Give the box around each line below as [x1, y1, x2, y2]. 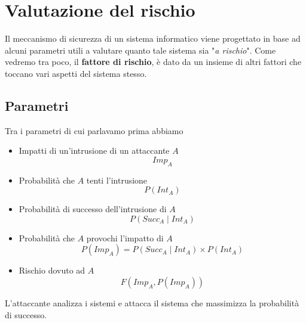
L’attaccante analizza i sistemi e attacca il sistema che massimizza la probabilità [5, 297, 299, 309]
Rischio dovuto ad [19, 264, 85, 277]
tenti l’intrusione [86, 173, 148, 186]
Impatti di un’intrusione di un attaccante [19, 144, 170, 157]
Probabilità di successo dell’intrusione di [19, 203, 167, 215]
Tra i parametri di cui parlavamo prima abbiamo [5, 124, 183, 136]
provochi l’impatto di [86, 231, 164, 244]
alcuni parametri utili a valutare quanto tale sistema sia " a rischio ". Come [5, 44, 276, 56]
